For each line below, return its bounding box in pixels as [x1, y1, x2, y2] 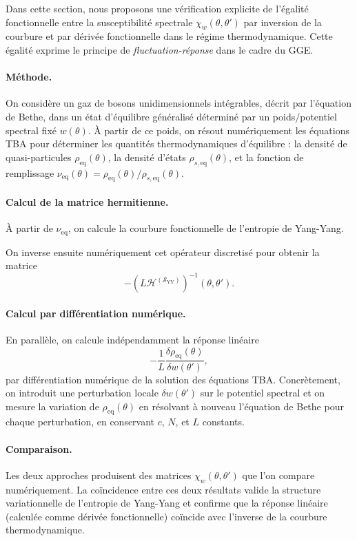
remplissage [6, 165, 54, 180]
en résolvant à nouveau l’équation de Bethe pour [139, 399, 344, 413]
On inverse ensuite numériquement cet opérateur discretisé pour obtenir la [6, 244, 320, 259]
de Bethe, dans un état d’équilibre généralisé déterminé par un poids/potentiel [6, 109, 337, 123]
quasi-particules [6, 149, 72, 164]
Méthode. [6, 70, 52, 84]
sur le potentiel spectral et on [200, 385, 325, 400]
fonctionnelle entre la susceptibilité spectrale [6, 14, 193, 29]
